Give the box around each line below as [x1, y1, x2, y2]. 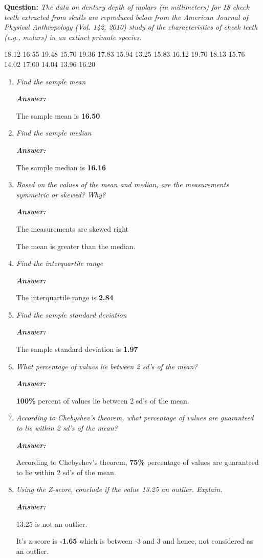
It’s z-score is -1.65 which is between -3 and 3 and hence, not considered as [16, 535, 253, 546]
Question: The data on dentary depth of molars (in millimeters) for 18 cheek [4, 2, 249, 12]
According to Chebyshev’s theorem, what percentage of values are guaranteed [16, 412, 254, 423]
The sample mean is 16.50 [16, 110, 100, 121]
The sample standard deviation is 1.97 [16, 344, 138, 354]
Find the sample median [16, 127, 92, 138]
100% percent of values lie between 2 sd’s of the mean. [16, 395, 189, 406]
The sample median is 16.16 [16, 162, 106, 172]
